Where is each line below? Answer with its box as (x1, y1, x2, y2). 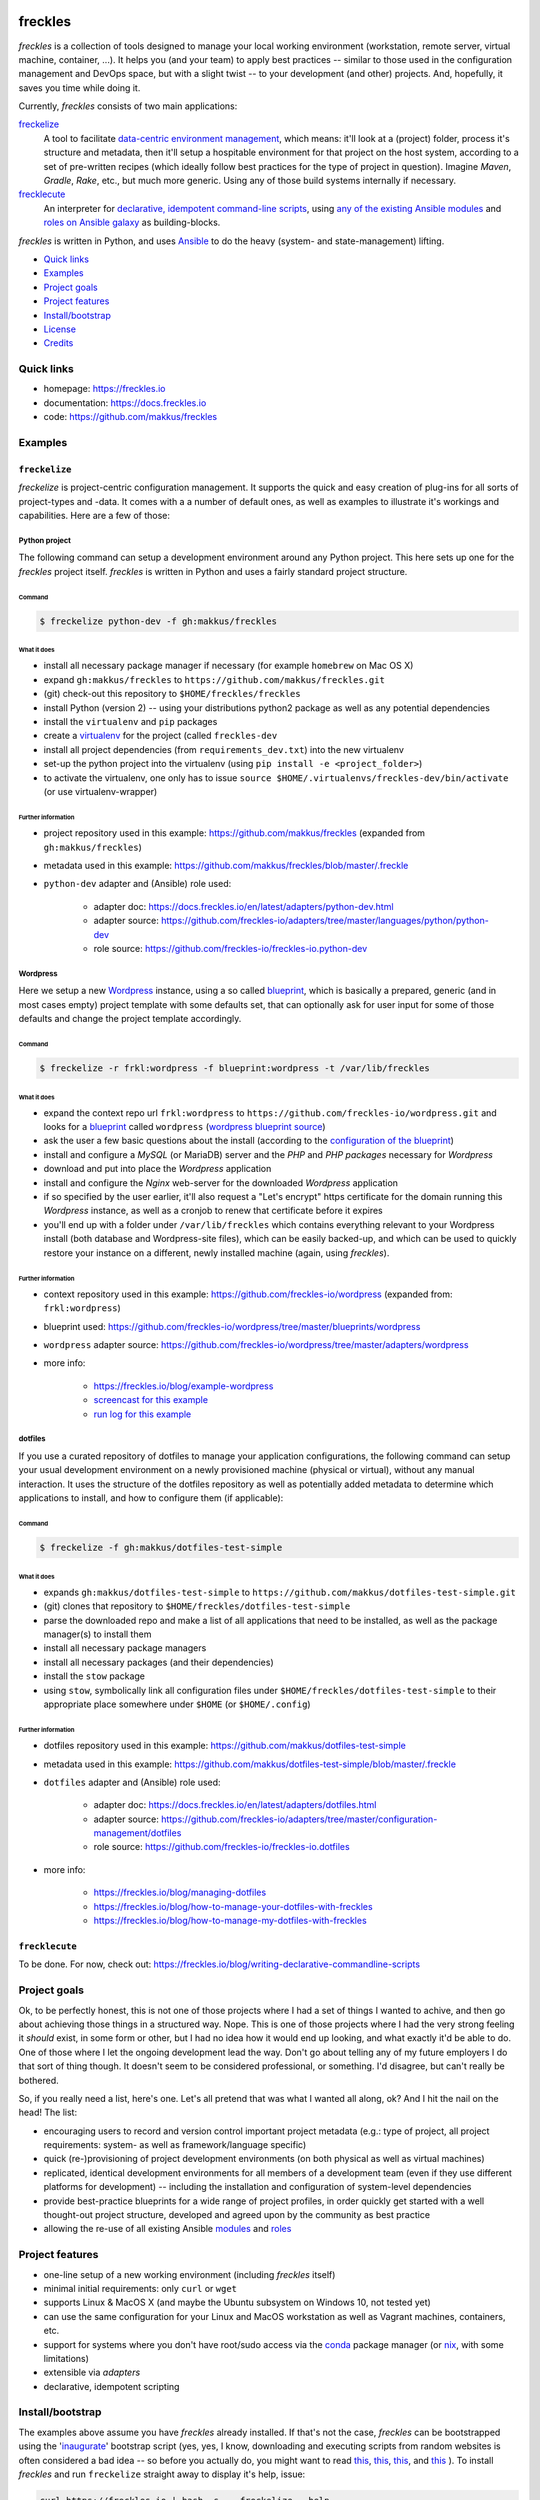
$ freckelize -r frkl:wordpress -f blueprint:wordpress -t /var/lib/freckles (39, 1062, 430, 1074)
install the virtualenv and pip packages (43, 715, 218, 727)
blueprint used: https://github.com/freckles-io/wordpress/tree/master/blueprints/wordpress (43, 1320, 421, 1332)
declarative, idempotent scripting (43, 2380, 180, 2392)
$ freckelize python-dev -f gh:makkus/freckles (39, 615, 277, 627)
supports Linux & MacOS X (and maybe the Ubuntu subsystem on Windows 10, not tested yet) (43, 2296, 432, 2309)
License (43, 323, 77, 335)
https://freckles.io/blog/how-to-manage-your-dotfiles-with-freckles (93, 1900, 374, 1912)
